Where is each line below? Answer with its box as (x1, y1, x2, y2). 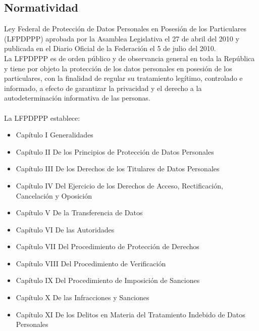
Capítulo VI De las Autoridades (16, 224, 115, 234)
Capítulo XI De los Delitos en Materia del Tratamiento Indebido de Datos (16, 309, 245, 319)
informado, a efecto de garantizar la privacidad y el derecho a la (4, 82, 202, 93)
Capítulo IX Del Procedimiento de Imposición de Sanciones (16, 275, 200, 286)
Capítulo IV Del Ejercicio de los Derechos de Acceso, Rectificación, (16, 180, 223, 191)
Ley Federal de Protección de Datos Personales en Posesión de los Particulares (4, 23, 246, 34)
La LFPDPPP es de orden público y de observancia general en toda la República (4, 53, 255, 63)
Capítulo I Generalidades (16, 129, 93, 140)
